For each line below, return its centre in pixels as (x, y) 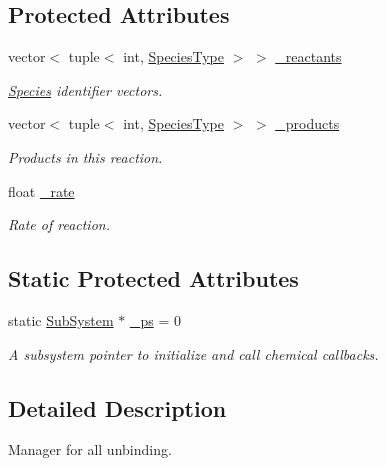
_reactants (308, 56)
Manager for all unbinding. (90, 449)
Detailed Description (117, 407)
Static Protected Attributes (153, 278)
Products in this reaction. (85, 156)
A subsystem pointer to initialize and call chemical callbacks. (193, 353)
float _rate (41, 190)
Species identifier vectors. (85, 89)
